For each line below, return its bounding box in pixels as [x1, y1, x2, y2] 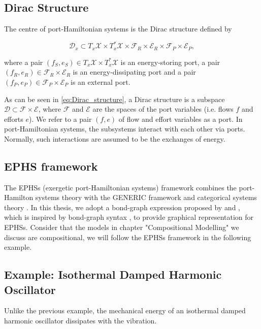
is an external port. [70, 76, 130, 87]
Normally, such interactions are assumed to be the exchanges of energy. [4, 133, 225, 144]
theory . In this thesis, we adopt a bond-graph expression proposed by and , [4, 202, 241, 212]
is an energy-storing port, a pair [120, 56, 220, 67]
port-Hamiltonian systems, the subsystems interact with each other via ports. [4, 123, 245, 134]
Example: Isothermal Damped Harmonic [4, 267, 222, 282]
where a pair [4, 56, 43, 67]
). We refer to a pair [29, 113, 92, 124]
